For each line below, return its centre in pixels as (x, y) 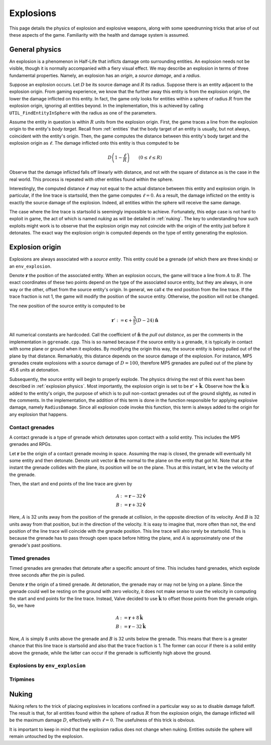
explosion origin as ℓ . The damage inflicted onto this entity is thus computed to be (94, 143)
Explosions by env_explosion (47, 666)
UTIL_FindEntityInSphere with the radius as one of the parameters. (83, 112)
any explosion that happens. (38, 414)
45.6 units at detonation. (34, 370)
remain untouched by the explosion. (46, 736)
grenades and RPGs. (31, 444)
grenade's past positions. (36, 545)
